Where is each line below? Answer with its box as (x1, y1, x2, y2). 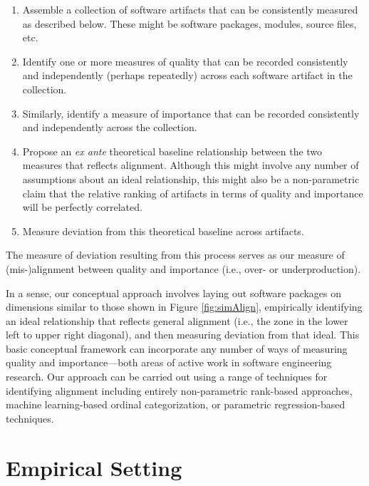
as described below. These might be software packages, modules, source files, (22, 16, 357, 31)
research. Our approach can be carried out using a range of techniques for (6, 369, 328, 384)
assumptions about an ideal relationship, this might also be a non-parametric (22, 171, 360, 186)
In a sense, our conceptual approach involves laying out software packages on (6, 285, 342, 300)
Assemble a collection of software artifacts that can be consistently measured (22, 2, 358, 16)
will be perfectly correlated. (22, 200, 142, 214)
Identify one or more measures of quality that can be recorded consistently (22, 53, 348, 68)
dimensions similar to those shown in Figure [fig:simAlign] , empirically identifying (6, 299, 363, 314)
